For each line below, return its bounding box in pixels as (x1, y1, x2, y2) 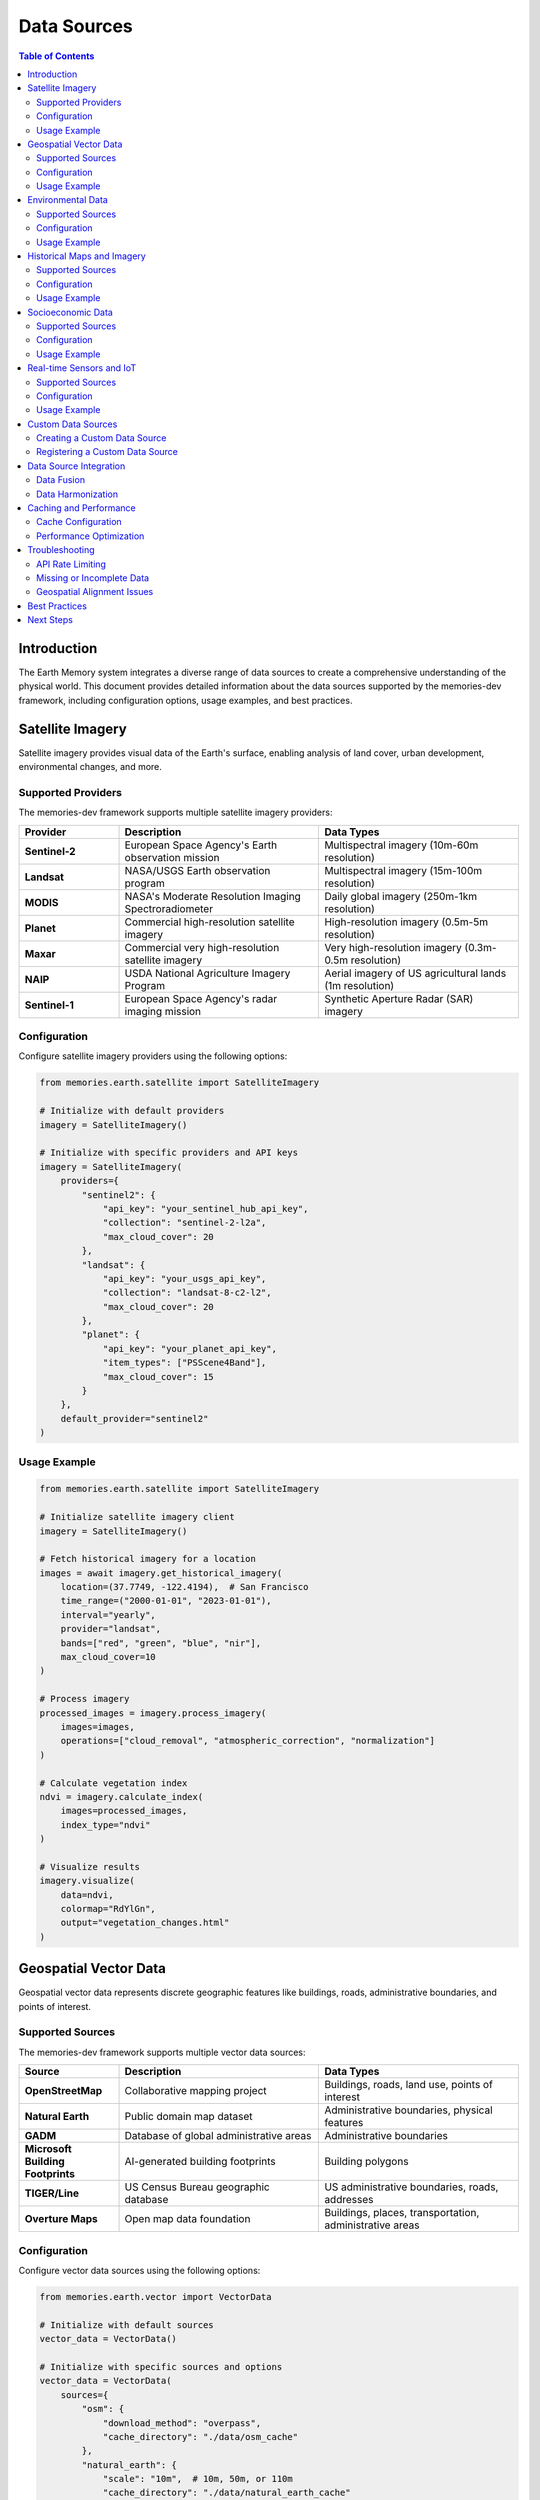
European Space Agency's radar (124, 991, 278, 1005)
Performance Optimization (36, 530, 145, 542)
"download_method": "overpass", (102, 2417, 262, 2429)
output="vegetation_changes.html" (60, 1917, 230, 1929)
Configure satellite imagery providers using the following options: (18, 1050, 288, 1062)
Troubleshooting (27, 544, 95, 556)
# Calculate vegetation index (39, 1777, 188, 1789)
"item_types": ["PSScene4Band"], (102, 1357, 267, 1369)
